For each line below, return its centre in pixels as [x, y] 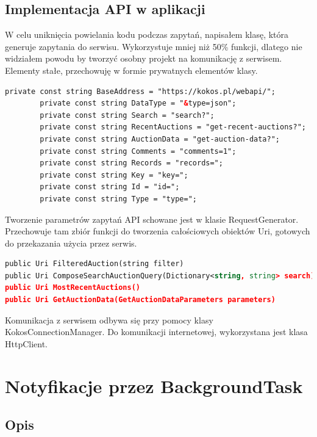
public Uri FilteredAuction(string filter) [94, 264]
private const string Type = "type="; [118, 199]
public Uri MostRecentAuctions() [73, 288]
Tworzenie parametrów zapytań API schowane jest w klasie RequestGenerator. [152, 219]
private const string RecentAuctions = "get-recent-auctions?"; [173, 127]
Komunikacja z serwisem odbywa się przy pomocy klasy [109, 320]
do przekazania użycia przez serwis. [71, 243]
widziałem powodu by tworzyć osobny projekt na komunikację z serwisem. [144, 58]
